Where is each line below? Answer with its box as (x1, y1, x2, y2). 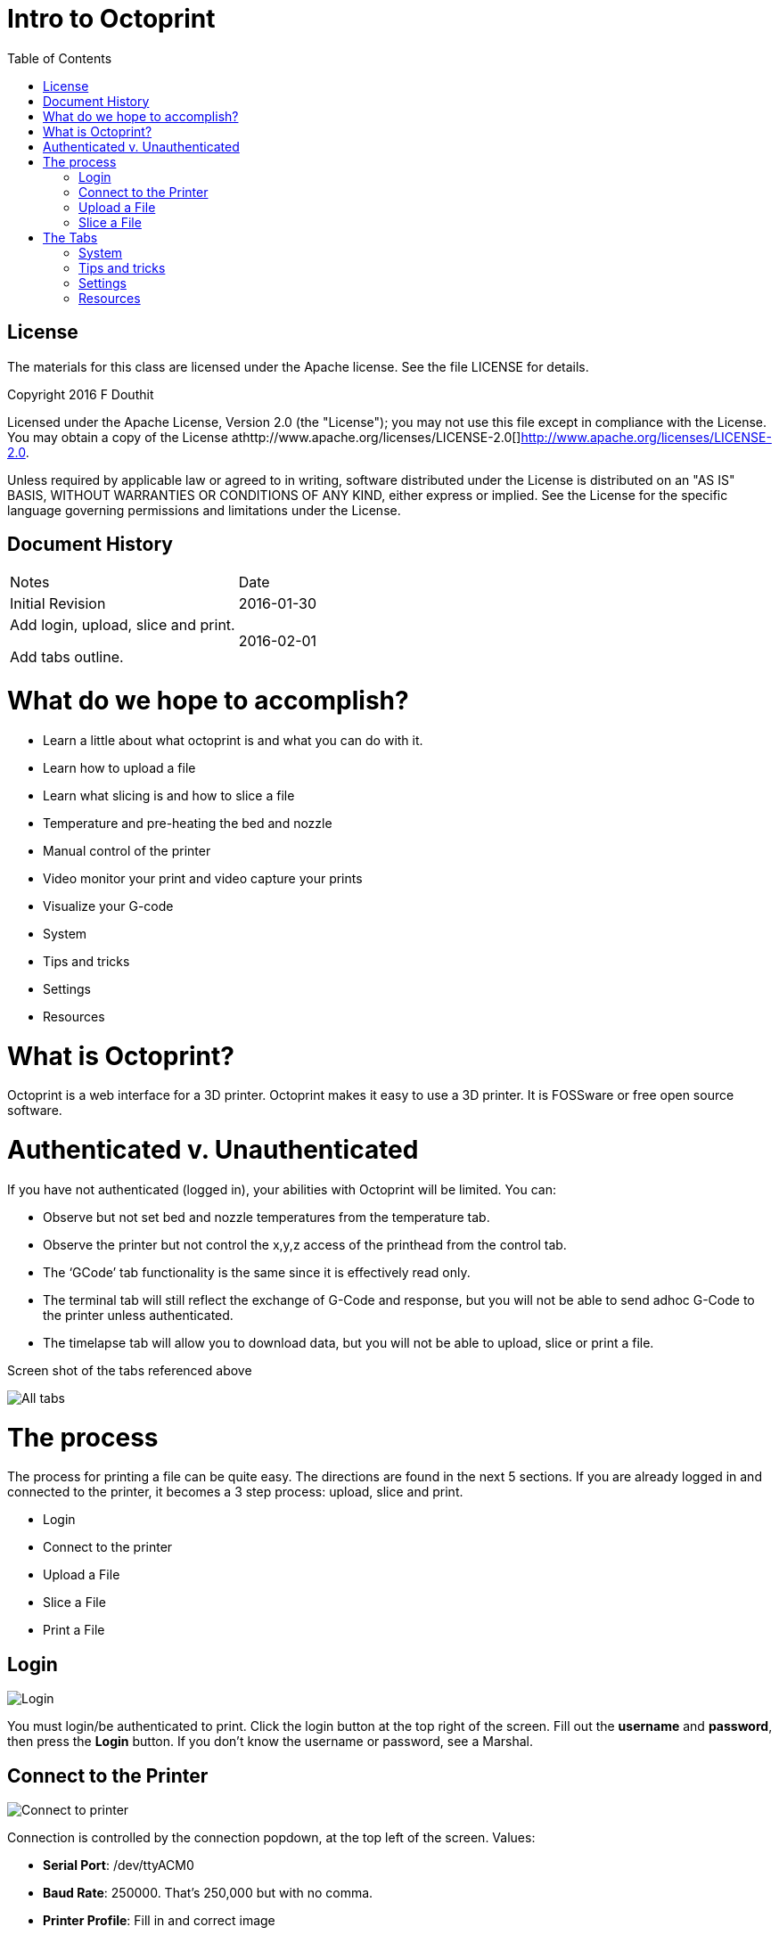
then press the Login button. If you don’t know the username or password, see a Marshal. (7, 1734, 533, 1750)
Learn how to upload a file (43, 759, 196, 775)
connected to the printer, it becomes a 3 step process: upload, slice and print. (7, 1484, 463, 1500)
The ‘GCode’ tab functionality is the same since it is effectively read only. (43, 1264, 471, 1280)
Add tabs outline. (10, 648, 124, 667)
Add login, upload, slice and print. (10, 616, 235, 635)
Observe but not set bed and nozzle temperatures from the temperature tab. (43, 1209, 490, 1225)
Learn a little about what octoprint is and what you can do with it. (43, 732, 423, 748)
